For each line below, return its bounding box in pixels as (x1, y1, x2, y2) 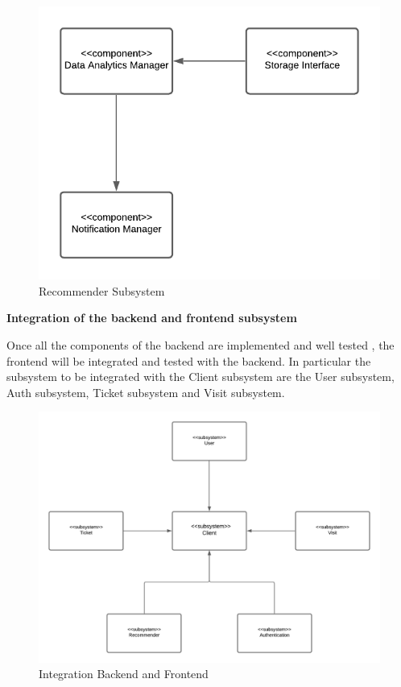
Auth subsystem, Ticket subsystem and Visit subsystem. (6, 383, 285, 400)
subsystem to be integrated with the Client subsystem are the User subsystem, (6, 368, 395, 385)
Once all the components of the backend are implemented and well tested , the (6, 336, 395, 353)
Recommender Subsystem (39, 282, 165, 299)
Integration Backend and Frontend (39, 665, 209, 682)
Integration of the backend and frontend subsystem (6, 309, 297, 326)
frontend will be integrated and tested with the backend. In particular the (6, 352, 371, 369)
